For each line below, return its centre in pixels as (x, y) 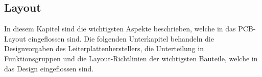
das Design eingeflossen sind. (49, 68)
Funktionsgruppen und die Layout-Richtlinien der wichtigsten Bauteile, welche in (131, 58)
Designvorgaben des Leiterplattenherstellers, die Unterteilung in (104, 48)
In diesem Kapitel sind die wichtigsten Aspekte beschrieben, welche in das (120, 29)
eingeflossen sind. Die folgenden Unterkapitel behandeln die (121, 38)
